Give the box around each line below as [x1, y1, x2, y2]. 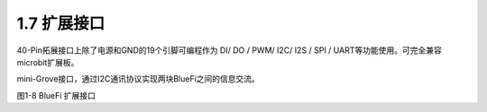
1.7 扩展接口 [16, 13, 106, 33]
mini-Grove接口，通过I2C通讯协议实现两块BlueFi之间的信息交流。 [16, 73, 261, 84]
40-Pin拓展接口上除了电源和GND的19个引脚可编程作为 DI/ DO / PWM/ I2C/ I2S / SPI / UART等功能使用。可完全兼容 [16, 45, 442, 56]
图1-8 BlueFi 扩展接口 [16, 90, 96, 100]
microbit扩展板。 [16, 56, 79, 67]
